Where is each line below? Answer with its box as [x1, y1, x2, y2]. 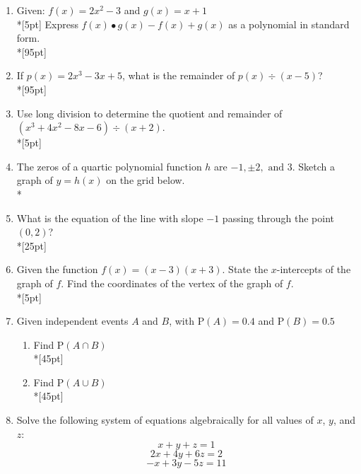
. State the [222, 262, 268, 277]
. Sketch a [292, 158, 335, 173]
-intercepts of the [276, 262, 351, 277]
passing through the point [222, 210, 334, 225]
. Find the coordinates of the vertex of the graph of [61, 275, 283, 290]
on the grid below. [106, 173, 185, 187]
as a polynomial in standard [228, 16, 350, 31]
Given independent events [16, 313, 129, 328]
